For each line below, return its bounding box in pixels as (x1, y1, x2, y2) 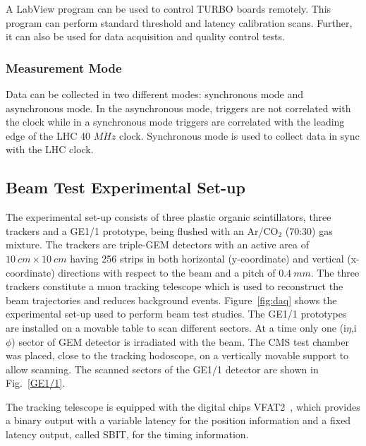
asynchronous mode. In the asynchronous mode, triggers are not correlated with (6, 100, 351, 115)
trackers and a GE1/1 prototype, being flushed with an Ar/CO (6, 223, 279, 238)
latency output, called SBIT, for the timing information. (6, 427, 249, 442)
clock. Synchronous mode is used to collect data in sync (119, 128, 360, 143)
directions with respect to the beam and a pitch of (58, 265, 276, 279)
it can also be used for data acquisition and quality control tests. (6, 29, 285, 44)
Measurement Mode (6, 59, 122, 76)
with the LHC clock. (6, 142, 94, 157)
